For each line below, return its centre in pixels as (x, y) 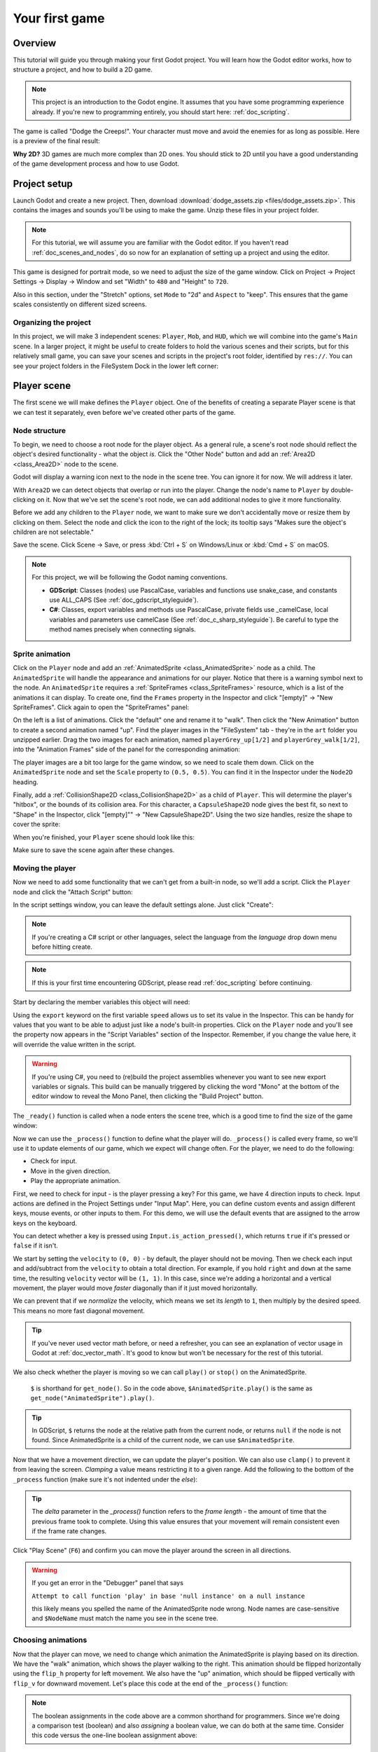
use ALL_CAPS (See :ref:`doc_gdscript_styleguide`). (124, 600)
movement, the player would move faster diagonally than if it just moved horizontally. (135, 1288)
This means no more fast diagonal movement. (79, 1310)
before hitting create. (62, 947)
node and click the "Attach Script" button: (73, 892)
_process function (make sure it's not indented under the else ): (105, 1479)
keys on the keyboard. (45, 1223)
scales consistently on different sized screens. (80, 304)
